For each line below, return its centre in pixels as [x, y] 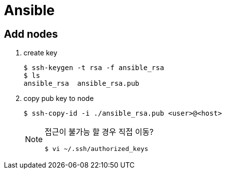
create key [40, 53]
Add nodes [31, 34]
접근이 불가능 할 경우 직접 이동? [99, 132]
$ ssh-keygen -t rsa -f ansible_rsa [94, 68]
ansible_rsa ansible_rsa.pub [82, 84]
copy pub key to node [59, 99]
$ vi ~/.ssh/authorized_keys [97, 149]
